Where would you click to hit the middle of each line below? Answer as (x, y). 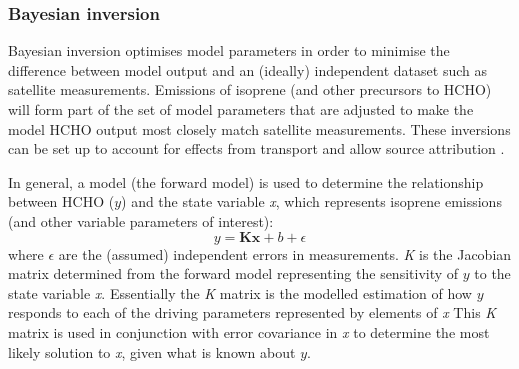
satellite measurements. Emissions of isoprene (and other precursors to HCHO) (250, 89)
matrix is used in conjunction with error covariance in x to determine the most (249, 331)
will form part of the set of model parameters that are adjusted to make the (241, 109)
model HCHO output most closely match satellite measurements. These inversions (259, 128)
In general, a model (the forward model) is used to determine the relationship (246, 181)
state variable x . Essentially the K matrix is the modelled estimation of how (240, 292)
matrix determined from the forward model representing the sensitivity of (233, 273)
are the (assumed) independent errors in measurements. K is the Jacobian (285, 253)
